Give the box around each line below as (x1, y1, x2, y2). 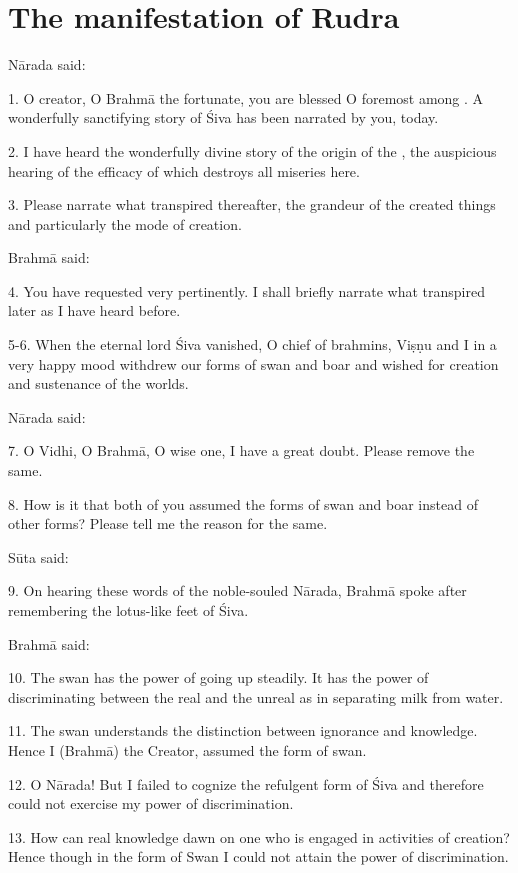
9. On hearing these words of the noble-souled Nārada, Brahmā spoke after (8, 580, 467, 601)
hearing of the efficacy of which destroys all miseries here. (8, 160, 360, 181)
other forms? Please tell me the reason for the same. (8, 513, 328, 534)
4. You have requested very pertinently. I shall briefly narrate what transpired (8, 280, 485, 301)
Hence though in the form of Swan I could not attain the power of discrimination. (8, 846, 509, 867)
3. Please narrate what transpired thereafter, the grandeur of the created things (8, 194, 496, 215)
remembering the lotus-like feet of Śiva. (8, 600, 249, 620)
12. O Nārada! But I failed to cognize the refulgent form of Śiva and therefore (8, 773, 484, 794)
